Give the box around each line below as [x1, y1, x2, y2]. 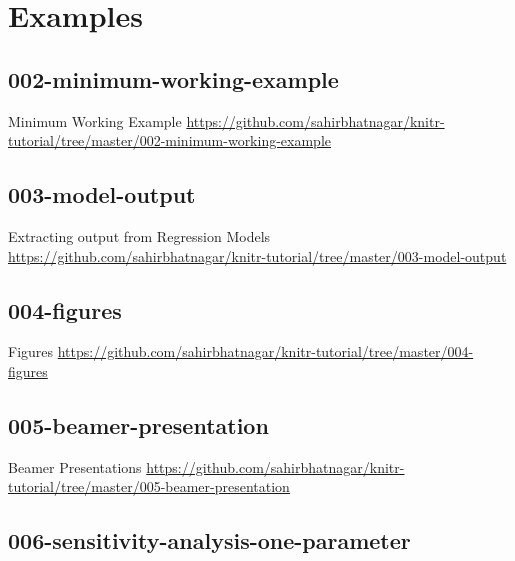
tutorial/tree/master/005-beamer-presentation [8, 476, 290, 497]
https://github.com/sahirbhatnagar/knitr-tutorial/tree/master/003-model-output [8, 245, 507, 266]
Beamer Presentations [8, 456, 142, 477]
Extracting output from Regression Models [8, 225, 271, 246]
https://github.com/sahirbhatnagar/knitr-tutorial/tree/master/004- [57, 341, 474, 362]
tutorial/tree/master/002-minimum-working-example [8, 130, 332, 151]
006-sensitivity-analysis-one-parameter [8, 525, 411, 556]
